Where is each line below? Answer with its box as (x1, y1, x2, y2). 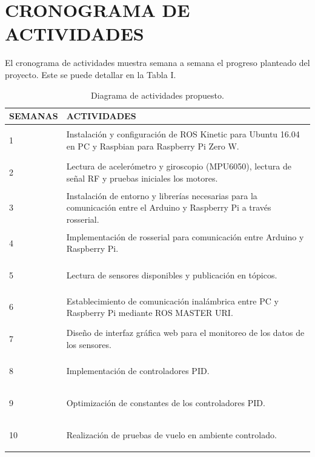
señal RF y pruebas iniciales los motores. (66, 171, 218, 184)
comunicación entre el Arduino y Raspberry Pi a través (66, 201, 271, 214)
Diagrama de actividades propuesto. (91, 88, 224, 101)
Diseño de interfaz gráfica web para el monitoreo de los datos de (66, 326, 305, 339)
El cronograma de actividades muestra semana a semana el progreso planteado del (5, 56, 310, 69)
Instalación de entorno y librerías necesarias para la (66, 189, 257, 202)
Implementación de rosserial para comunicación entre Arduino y (66, 230, 304, 243)
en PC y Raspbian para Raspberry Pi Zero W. (66, 139, 239, 152)
